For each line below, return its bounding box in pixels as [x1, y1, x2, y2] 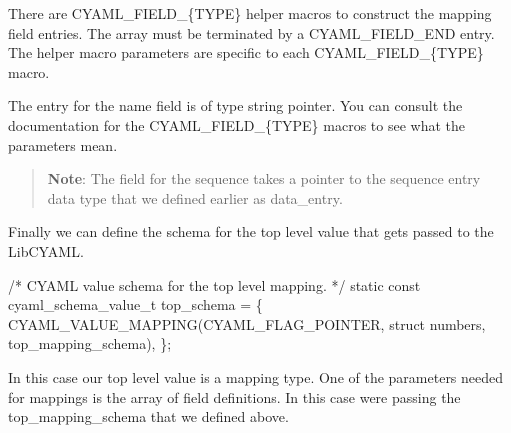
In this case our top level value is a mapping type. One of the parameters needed [8, 366, 504, 387]
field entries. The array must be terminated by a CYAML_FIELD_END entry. [8, 22, 495, 43]
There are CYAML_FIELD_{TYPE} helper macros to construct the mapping [8, 3, 492, 23]
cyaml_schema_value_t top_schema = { [8, 294, 263, 315]
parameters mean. [8, 134, 118, 155]
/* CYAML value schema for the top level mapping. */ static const [8, 274, 421, 295]
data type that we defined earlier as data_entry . [47, 187, 343, 208]
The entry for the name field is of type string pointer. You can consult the [8, 95, 463, 116]
